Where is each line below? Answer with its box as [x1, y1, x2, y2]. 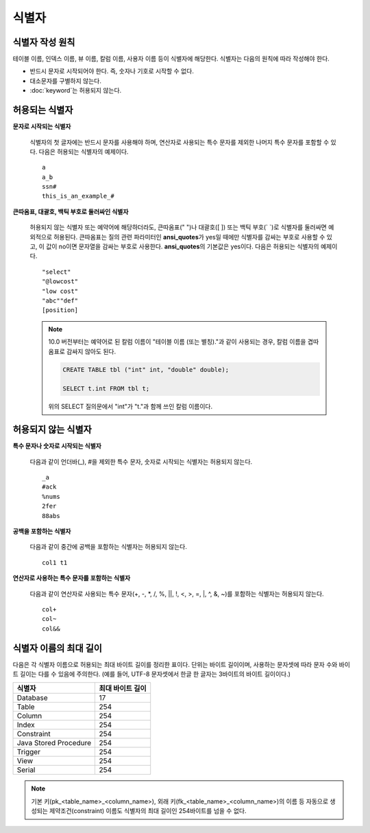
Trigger [16, 747, 41, 757]
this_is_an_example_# [42, 192, 114, 200]
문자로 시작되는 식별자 [12, 122, 71, 130]
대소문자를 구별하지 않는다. [29, 76, 102, 85]
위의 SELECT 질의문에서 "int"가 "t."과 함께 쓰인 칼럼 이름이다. [48, 402, 213, 411]
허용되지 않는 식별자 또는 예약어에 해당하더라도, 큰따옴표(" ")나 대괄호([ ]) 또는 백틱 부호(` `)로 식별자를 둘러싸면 [29, 223, 327, 231]
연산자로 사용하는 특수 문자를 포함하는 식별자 [12, 574, 131, 583]
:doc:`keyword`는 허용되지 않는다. [29, 86, 122, 95]
